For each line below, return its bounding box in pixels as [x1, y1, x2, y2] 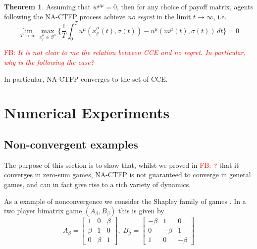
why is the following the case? [4, 57, 94, 67]
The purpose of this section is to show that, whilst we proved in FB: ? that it [4, 159, 239, 170]
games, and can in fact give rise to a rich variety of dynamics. [4, 179, 191, 190]
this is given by [118, 205, 164, 216]
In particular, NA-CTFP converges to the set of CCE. [4, 73, 168, 84]
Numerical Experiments [4, 102, 170, 123]
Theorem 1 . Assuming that [4, 1, 91, 11]
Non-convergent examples [4, 137, 138, 152]
